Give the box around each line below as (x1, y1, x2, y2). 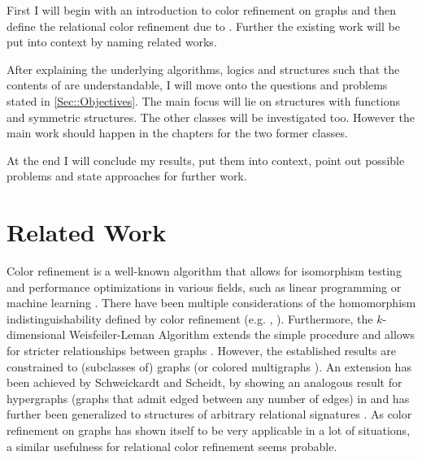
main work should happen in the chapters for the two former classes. (7, 124, 348, 141)
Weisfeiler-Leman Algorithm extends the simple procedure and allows (69, 326, 415, 343)
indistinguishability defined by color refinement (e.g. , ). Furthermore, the (7, 310, 373, 327)
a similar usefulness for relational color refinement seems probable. (7, 437, 337, 454)
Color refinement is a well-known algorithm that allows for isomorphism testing (7, 263, 402, 280)
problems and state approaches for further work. (7, 167, 247, 184)
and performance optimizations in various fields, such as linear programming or (7, 278, 402, 295)
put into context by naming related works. (7, 33, 217, 50)
